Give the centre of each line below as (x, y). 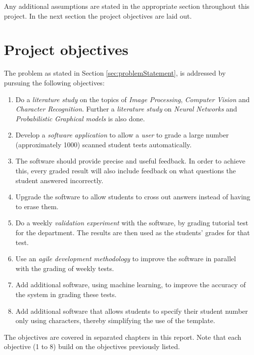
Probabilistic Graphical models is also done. (80, 118)
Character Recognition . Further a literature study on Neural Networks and (126, 109)
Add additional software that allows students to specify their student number (132, 311)
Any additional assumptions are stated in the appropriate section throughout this (127, 6)
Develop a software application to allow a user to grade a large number (122, 135)
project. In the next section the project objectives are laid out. (98, 15)
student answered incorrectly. (59, 180)
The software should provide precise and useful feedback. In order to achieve (130, 161)
